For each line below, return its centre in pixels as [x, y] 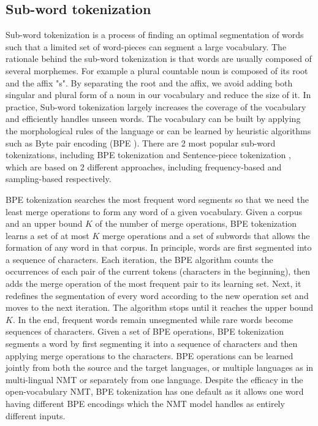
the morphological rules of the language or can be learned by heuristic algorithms [158, 130]
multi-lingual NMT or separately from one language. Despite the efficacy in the [154, 379]
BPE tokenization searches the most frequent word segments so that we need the [157, 199]
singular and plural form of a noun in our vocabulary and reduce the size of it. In [158, 95]
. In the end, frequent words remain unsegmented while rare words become [153, 319]
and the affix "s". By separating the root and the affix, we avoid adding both [149, 82]
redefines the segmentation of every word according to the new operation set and [157, 295]
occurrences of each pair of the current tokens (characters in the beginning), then [158, 271]
